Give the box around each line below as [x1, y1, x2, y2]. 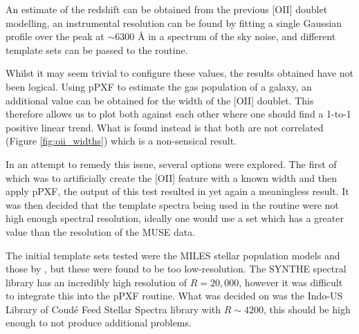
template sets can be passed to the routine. [6, 42, 188, 57]
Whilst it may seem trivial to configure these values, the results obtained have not [6, 66, 353, 80]
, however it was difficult [239, 275, 343, 289]
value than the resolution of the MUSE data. [6, 224, 196, 239]
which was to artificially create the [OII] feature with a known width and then [6, 170, 337, 185]
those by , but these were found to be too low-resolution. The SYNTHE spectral [6, 261, 347, 276]
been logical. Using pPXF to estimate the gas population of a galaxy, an [6, 79, 312, 93]
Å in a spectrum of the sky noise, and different [137, 29, 336, 44]
